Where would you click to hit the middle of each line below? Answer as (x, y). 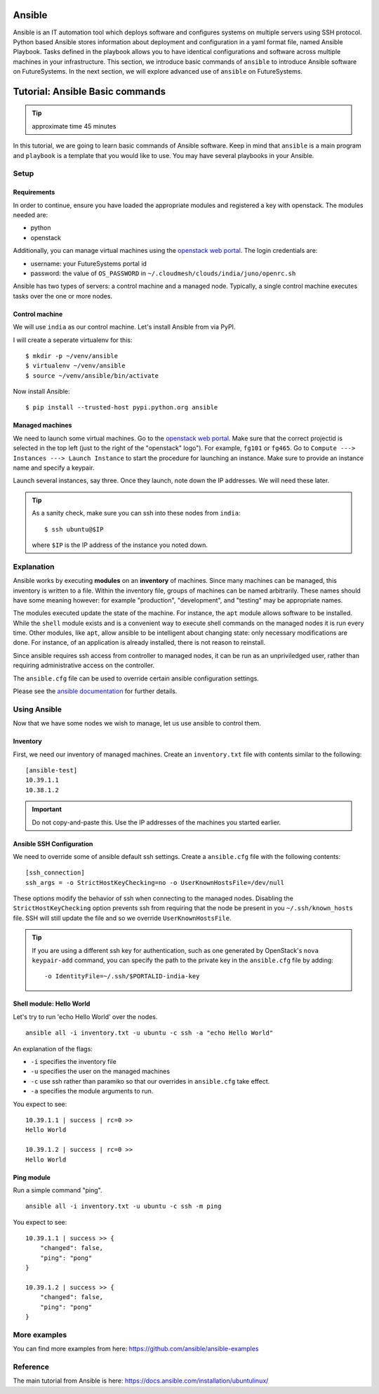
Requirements (34, 192)
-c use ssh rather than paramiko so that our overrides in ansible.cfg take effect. (150, 1081)
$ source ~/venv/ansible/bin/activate (92, 375)
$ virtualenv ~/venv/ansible (75, 366)
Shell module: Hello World (52, 1004)
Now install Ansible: (41, 392)
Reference (31, 1367)
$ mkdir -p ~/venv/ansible (72, 356)
